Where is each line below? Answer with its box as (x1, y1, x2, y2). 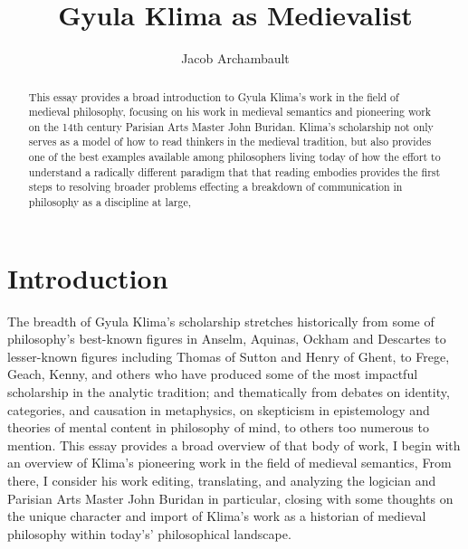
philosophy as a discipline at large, (28, 194, 192, 210)
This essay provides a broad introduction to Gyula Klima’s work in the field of (28, 89, 399, 104)
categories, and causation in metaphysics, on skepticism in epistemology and (7, 400, 430, 419)
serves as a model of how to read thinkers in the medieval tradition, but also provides (28, 134, 432, 149)
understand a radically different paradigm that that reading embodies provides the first (28, 164, 441, 179)
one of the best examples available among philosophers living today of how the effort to (28, 149, 441, 165)
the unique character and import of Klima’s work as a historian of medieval (7, 506, 426, 525)
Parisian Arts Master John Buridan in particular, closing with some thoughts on (7, 488, 454, 507)
